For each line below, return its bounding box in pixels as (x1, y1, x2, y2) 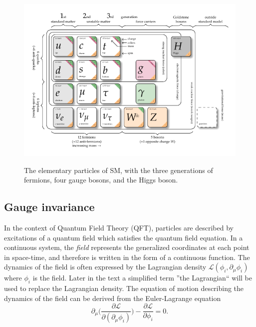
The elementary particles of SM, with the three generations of (24, 164, 213, 175)
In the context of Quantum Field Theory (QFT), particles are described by (4, 222, 234, 232)
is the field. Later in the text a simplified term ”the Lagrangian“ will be (32, 272, 252, 283)
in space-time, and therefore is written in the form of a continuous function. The (4, 251, 250, 262)
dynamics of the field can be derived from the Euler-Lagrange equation (4, 292, 221, 303)
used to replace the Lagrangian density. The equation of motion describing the (4, 283, 244, 293)
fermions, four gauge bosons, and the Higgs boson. (24, 174, 178, 185)
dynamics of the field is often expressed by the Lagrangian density (4, 261, 207, 272)
